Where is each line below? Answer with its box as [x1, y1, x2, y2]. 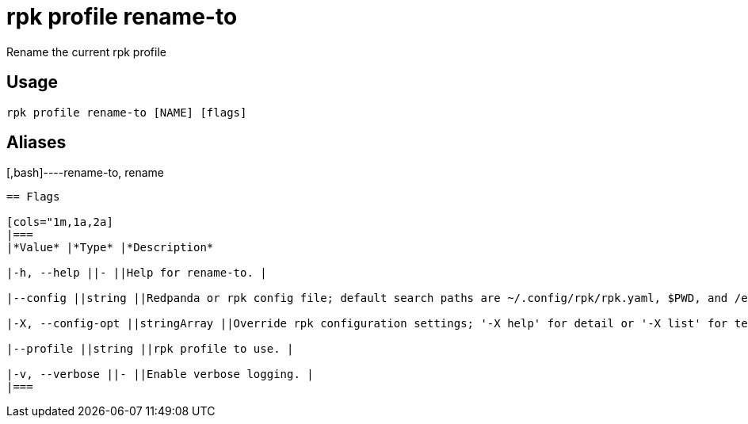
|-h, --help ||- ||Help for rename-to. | [6, 266, 267, 280]
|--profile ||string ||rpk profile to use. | [6, 342, 294, 356]
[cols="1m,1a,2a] [6, 216, 113, 229]
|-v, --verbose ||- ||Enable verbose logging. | [6, 368, 314, 381]
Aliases [6, 132, 67, 153]
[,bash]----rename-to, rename [6, 166, 165, 180]
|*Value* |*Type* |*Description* [6, 241, 214, 254]
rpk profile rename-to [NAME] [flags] [6, 105, 247, 119]
